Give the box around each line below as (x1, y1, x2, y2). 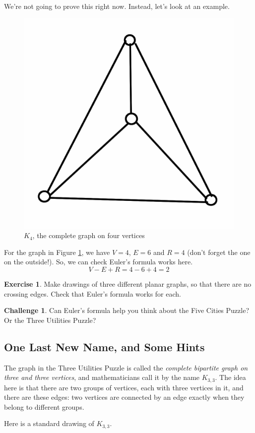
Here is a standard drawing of (4, 418, 94, 429)
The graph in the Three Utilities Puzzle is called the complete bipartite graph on (4, 362, 248, 372)
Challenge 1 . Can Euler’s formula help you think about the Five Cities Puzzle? (4, 305, 250, 315)
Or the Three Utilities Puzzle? (4, 314, 96, 325)
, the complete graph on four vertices (32, 230, 145, 241)
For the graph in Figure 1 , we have (4, 247, 110, 257)
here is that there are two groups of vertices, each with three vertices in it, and (4, 382, 244, 392)
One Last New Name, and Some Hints (4, 339, 205, 354)
